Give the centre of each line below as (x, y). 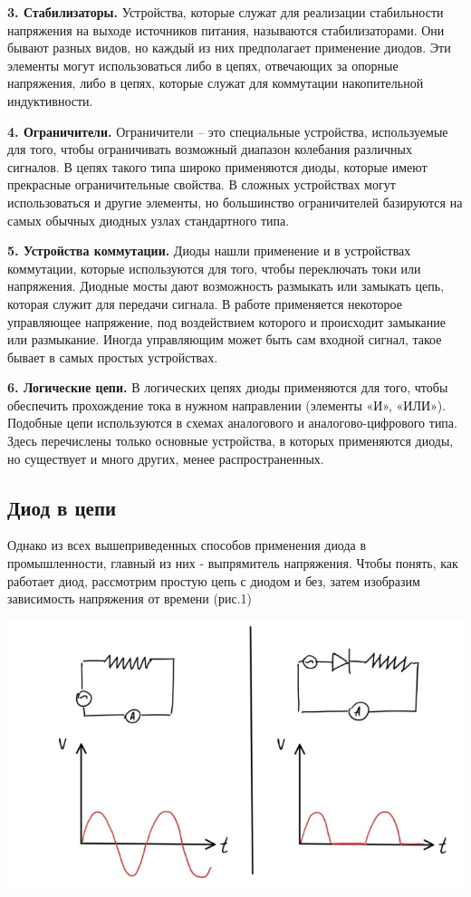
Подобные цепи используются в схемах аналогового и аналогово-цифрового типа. (232, 423)
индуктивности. (50, 100)
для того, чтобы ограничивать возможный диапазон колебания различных (210, 149)
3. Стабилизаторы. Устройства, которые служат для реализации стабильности (226, 12)
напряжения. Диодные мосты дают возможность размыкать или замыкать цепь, (226, 286)
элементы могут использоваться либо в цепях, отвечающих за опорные (203, 65)
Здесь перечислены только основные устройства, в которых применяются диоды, (231, 441)
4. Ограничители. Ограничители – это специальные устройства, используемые (228, 131)
